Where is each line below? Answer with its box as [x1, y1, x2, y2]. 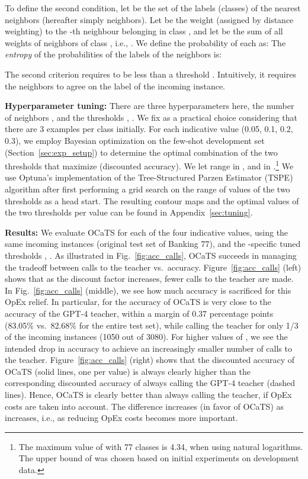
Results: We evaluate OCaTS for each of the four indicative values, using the [5, 226, 288, 238]
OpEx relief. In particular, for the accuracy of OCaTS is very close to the [5, 295, 271, 308]
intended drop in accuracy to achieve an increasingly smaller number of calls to [5, 342, 292, 354]
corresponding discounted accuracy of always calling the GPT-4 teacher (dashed [5, 377, 295, 389]
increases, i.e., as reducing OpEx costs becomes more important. [5, 412, 238, 424]
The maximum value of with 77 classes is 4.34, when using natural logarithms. [18, 440, 303, 452]
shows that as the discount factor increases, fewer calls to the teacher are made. [5, 272, 294, 285]
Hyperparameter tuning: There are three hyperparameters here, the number [5, 99, 294, 112]
